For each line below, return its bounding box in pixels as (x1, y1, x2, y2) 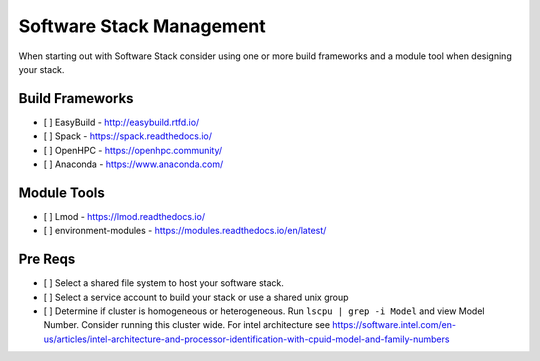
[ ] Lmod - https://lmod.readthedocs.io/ (43, 210, 205, 222)
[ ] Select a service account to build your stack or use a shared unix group (43, 291, 349, 303)
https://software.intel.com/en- (331, 319, 457, 331)
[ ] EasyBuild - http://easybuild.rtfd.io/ (43, 116, 200, 128)
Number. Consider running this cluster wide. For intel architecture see (43, 319, 330, 331)
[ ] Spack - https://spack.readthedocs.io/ (43, 130, 213, 142)
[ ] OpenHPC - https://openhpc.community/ (43, 144, 223, 156)
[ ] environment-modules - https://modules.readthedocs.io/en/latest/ (43, 225, 327, 237)
